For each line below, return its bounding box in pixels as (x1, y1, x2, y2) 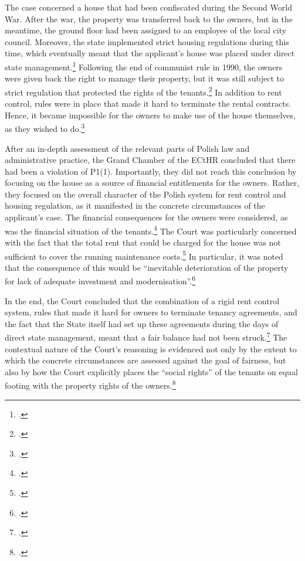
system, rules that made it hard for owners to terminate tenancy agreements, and (5, 306, 297, 318)
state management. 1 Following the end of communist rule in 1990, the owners (5, 59, 283, 73)
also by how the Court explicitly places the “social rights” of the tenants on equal (5, 365, 298, 378)
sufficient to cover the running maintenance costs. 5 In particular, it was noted (5, 248, 283, 262)
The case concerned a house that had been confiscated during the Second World (5, 1, 292, 13)
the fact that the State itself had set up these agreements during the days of (5, 317, 279, 329)
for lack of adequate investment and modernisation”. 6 (5, 273, 195, 287)
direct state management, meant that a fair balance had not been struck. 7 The (5, 329, 287, 344)
